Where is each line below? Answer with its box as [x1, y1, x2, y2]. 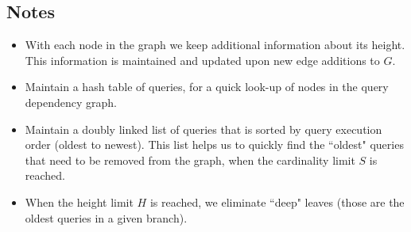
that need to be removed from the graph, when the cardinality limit [25, 151, 355, 168]
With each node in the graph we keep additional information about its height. [25, 36, 405, 53]
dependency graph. [25, 93, 117, 110]
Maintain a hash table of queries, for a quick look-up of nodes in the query [25, 78, 389, 95]
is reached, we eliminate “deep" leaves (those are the [149, 193, 405, 210]
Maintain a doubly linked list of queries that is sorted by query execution [25, 120, 382, 137]
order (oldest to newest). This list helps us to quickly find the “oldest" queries [25, 136, 404, 153]
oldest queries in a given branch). [25, 209, 188, 226]
